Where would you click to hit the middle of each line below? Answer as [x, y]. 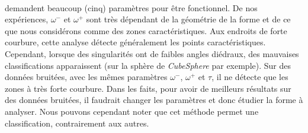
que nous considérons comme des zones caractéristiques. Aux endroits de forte [146, 30]
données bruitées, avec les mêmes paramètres [86, 77]
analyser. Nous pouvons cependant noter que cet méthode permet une [132, 111]
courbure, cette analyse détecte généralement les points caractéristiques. [135, 42]
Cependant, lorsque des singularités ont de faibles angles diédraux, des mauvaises [152, 53]
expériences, [27, 19]
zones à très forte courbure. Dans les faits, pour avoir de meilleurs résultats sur [148, 88]
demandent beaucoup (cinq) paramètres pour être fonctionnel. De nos [131, 7]
